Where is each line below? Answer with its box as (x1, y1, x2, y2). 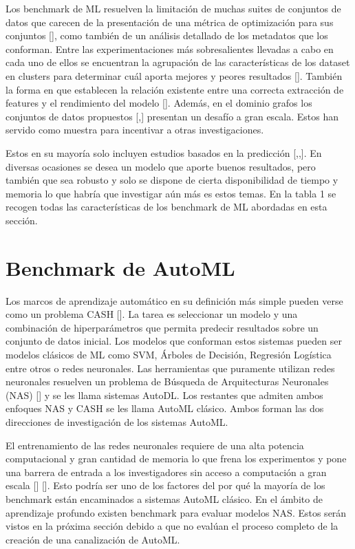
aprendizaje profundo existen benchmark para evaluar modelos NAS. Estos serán (6, 505, 347, 519)
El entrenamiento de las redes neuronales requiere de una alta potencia (6, 438, 304, 452)
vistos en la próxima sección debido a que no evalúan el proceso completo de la (6, 519, 338, 533)
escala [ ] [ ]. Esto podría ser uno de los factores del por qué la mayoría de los (6, 478, 325, 493)
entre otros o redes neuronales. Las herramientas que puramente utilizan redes (6, 360, 335, 375)
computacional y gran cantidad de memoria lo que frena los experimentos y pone (6, 451, 347, 466)
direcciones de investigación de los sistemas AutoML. (6, 414, 228, 429)
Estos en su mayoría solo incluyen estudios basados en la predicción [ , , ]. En (6, 145, 322, 160)
